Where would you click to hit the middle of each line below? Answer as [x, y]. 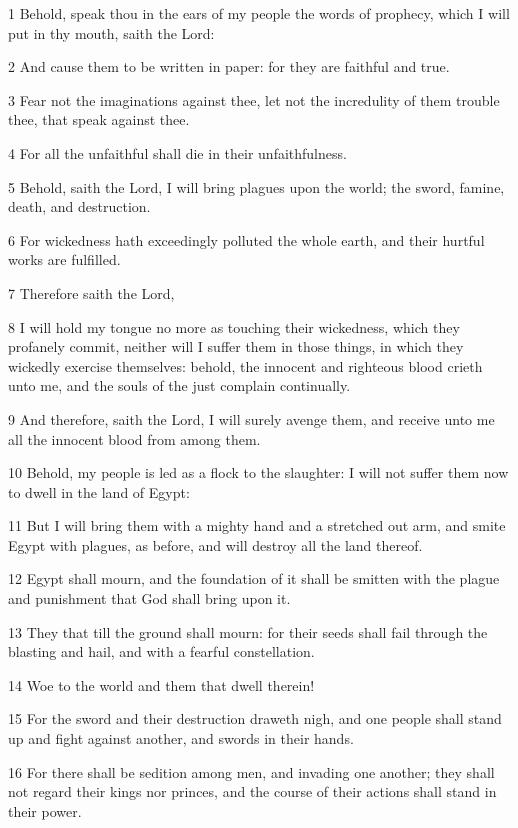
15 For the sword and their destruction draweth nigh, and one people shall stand [255, 718]
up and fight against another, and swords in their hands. [181, 738]
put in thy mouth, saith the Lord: [111, 32]
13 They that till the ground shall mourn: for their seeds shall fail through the [248, 631]
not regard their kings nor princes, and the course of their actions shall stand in [252, 791]
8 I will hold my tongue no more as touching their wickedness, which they [234, 326]
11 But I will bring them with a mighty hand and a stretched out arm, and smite [257, 525]
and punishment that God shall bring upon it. [149, 598]
